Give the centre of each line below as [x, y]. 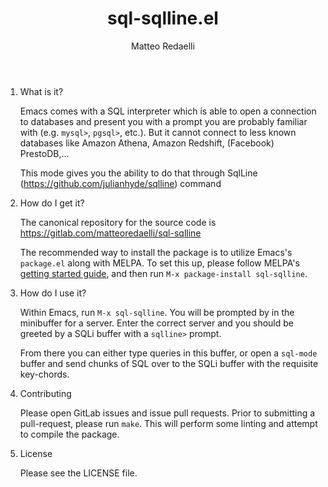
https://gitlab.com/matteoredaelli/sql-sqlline [110, 233]
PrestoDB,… [44, 153]
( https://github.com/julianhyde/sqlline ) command [120, 183]
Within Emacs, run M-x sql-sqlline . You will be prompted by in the [157, 312]
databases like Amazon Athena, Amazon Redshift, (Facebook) [147, 143]
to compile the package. [69, 434]
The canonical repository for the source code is [118, 222]
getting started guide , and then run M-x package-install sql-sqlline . [163, 273]
